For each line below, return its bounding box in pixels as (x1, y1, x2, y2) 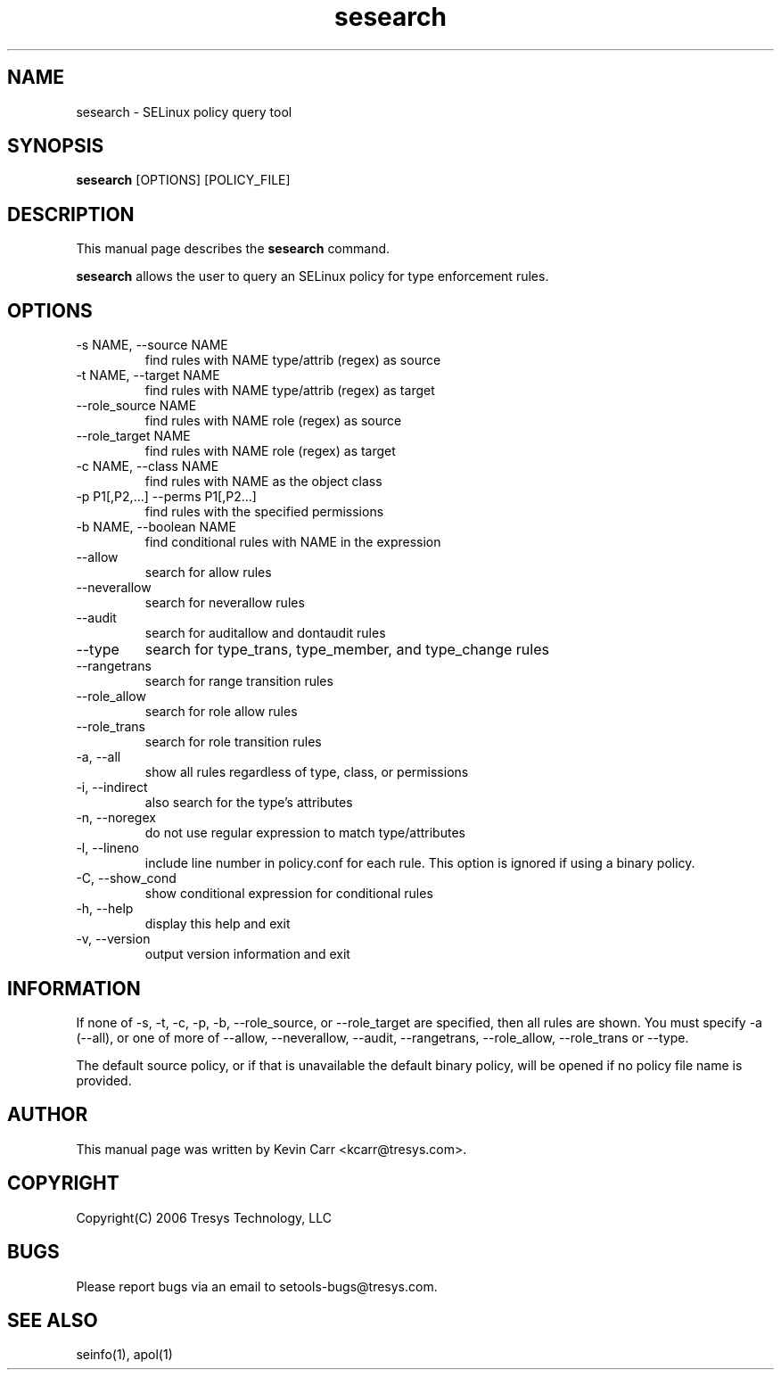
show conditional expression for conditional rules (144, 886, 433, 902)
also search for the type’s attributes (144, 795, 353, 811)
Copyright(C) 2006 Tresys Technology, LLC (76, 1209, 332, 1225)
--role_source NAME (76, 398, 197, 414)
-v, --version (76, 931, 151, 947)
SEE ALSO (7, 1308, 98, 1332)
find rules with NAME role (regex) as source (144, 413, 402, 429)
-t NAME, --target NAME (76, 367, 220, 383)
